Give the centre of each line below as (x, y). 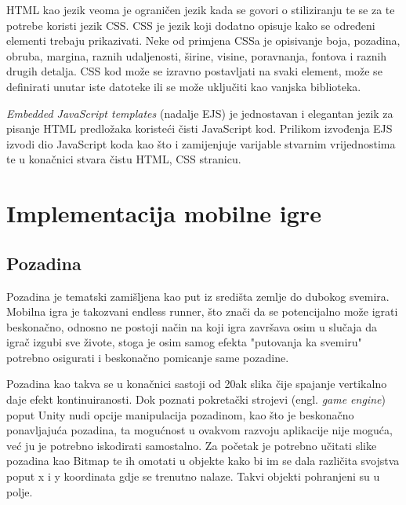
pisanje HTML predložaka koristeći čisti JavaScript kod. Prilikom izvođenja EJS (199, 128)
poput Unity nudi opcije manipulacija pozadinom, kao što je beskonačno (180, 414)
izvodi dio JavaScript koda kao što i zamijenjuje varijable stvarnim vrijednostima (201, 143)
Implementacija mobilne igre (164, 213)
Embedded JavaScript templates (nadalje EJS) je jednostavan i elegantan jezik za (200, 113)
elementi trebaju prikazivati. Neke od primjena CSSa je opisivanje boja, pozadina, (203, 40)
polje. (20, 491)
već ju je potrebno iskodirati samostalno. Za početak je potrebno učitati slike (192, 445)
